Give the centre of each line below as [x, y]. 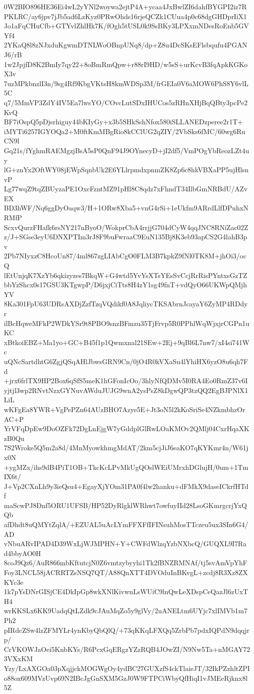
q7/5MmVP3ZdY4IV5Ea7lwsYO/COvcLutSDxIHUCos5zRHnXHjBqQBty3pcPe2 [126, 102]
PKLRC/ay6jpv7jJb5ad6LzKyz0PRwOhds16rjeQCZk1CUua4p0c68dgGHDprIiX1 [126, 16]
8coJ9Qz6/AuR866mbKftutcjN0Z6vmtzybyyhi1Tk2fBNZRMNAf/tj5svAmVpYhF [126, 563]
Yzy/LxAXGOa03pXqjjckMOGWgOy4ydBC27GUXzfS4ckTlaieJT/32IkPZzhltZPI [127, 668]
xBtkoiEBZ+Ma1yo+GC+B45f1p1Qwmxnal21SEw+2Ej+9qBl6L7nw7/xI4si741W [127, 342]
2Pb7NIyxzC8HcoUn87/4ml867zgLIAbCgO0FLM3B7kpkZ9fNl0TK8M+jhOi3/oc [125, 256]
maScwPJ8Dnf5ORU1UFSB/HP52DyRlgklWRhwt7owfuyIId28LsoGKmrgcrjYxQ [126, 505]
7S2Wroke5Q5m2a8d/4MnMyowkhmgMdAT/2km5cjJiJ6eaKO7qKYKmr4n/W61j [126, 448]
